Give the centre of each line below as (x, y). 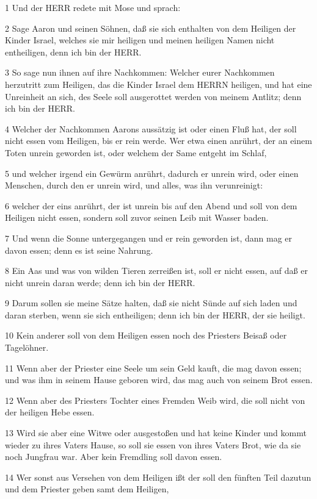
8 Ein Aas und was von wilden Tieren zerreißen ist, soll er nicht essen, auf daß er (156, 271)
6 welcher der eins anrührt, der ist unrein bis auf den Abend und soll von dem (151, 205)
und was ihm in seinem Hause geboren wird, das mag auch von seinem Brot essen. (159, 380)
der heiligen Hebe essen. (50, 412)
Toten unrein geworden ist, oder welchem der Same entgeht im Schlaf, (136, 152)
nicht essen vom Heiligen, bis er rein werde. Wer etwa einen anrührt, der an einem (158, 141)
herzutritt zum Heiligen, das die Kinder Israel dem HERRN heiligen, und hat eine (158, 84)
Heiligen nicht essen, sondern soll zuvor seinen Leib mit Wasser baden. (137, 217)
